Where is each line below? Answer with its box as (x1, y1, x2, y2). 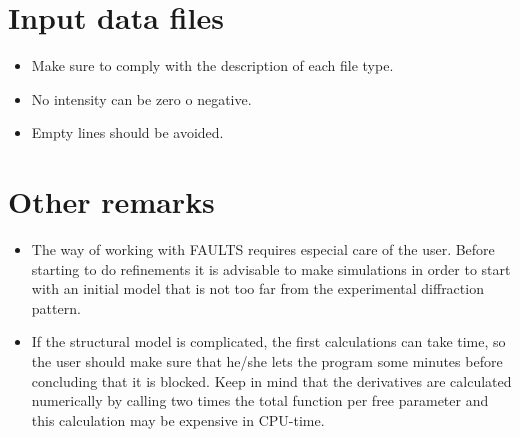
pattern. (31, 297, 81, 318)
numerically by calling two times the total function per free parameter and (31, 390, 489, 411)
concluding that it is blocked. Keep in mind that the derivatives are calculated (31, 370, 512, 391)
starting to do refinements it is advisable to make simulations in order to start (31, 258, 511, 279)
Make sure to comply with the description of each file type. (31, 55, 394, 76)
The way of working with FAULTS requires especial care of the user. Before (31, 239, 495, 260)
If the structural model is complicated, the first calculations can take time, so (31, 331, 506, 352)
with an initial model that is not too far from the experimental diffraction (31, 278, 484, 299)
